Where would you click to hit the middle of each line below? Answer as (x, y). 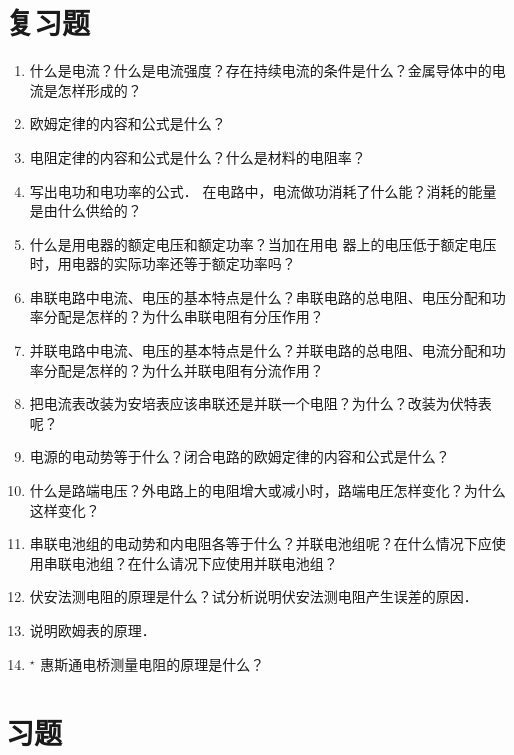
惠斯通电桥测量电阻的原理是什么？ (152, 663)
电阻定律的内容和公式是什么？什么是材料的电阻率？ (197, 156)
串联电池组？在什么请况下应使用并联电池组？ (190, 562)
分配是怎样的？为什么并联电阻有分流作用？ (183, 369)
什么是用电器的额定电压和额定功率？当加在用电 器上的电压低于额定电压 (263, 243)
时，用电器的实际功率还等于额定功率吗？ (162, 263)
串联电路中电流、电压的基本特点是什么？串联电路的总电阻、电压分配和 (260, 296)
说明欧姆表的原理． (92, 630)
